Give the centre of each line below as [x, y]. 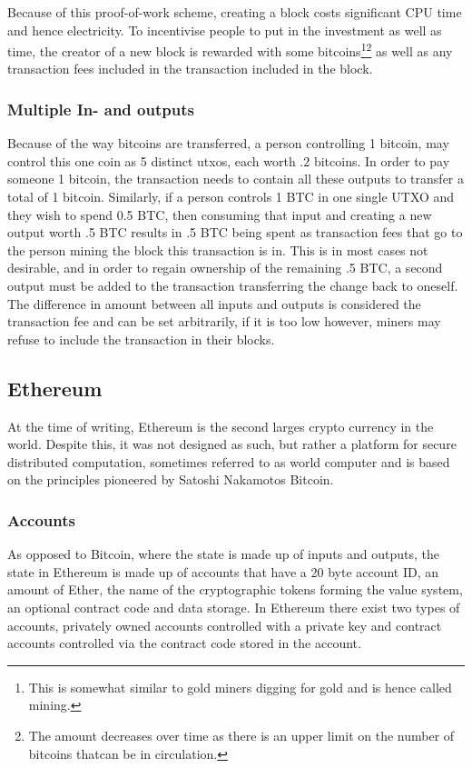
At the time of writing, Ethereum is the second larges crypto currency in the [221, 426]
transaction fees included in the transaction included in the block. [190, 69]
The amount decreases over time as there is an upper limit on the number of [241, 735]
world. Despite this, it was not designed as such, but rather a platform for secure [232, 444]
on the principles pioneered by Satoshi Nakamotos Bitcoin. [171, 479]
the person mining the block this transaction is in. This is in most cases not [218, 249]
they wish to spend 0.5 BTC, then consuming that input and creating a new [220, 214]
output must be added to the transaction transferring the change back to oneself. [233, 285]
